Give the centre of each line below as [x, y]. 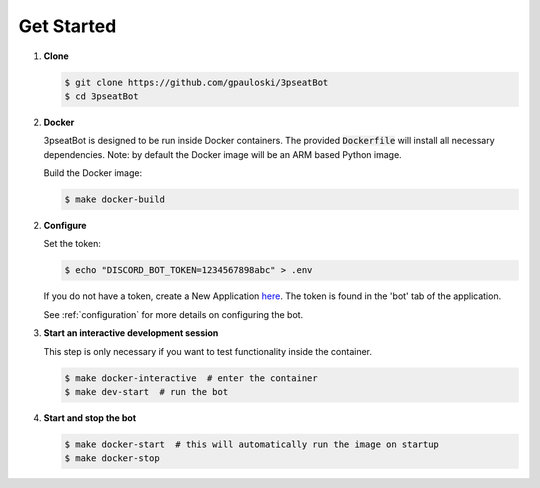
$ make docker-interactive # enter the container [191, 378]
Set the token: [72, 244]
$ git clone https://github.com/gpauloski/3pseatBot [196, 82]
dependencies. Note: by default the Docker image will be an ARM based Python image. [222, 154]
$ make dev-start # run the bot [146, 391]
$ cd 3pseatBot [101, 96]
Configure [65, 226]
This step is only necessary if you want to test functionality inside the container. [207, 351]
